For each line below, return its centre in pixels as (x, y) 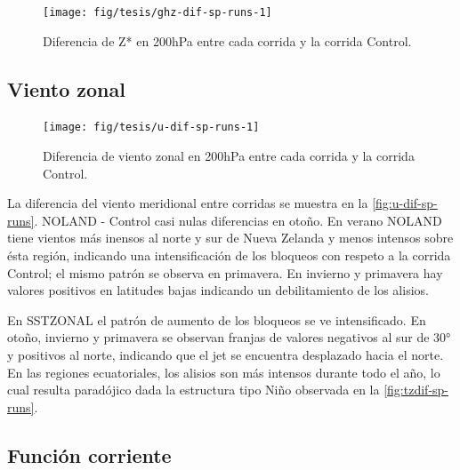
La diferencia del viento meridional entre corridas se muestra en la (188, 203)
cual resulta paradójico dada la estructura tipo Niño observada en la (194, 390)
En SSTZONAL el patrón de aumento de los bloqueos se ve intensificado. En (217, 319)
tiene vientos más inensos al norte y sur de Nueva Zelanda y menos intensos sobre (230, 238)
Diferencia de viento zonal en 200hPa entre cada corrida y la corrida (229, 156)
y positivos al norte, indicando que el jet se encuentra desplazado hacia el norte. (226, 355)
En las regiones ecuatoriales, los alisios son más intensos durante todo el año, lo (224, 372)
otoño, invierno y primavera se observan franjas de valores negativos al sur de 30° (229, 337)
